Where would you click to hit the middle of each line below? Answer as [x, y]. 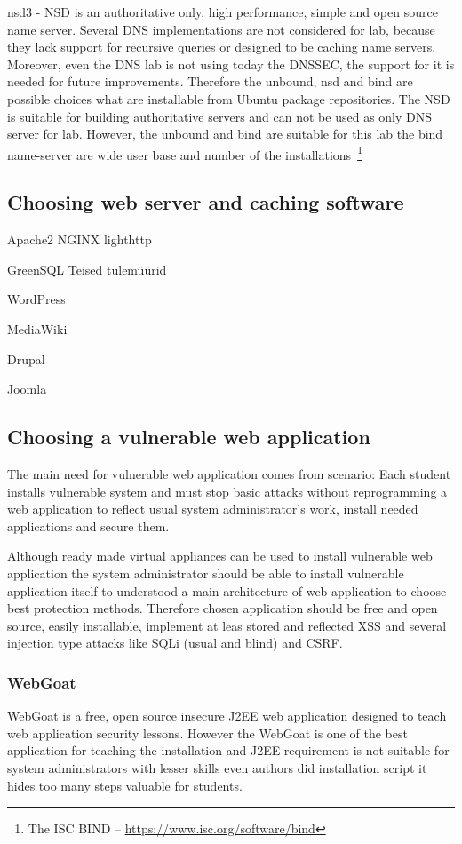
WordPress [36, 299]
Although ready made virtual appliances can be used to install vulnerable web [220, 556]
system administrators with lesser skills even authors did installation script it [217, 767]
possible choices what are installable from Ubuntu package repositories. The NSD [229, 98]
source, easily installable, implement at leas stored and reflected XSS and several [227, 625]
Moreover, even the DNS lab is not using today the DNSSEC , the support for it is [231, 64]
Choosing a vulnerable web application [189, 437]
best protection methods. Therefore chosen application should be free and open [223, 608]
